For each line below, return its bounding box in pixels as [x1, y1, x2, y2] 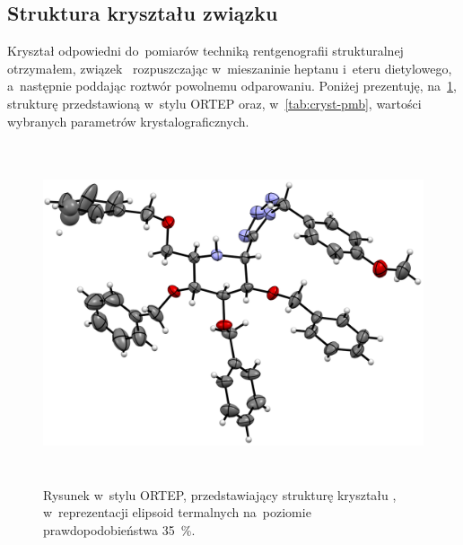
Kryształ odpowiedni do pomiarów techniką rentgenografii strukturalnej [7, 41, 404, 60]
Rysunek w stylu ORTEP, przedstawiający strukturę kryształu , [43, 485, 397, 504]
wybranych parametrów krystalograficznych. [7, 111, 249, 130]
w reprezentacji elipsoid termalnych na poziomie [43, 503, 311, 522]
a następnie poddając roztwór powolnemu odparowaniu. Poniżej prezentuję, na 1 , [7, 76, 457, 95]
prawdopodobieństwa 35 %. [43, 520, 196, 539]
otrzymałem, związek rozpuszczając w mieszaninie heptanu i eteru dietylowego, [7, 58, 452, 77]
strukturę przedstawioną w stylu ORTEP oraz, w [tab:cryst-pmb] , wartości [7, 93, 422, 112]
